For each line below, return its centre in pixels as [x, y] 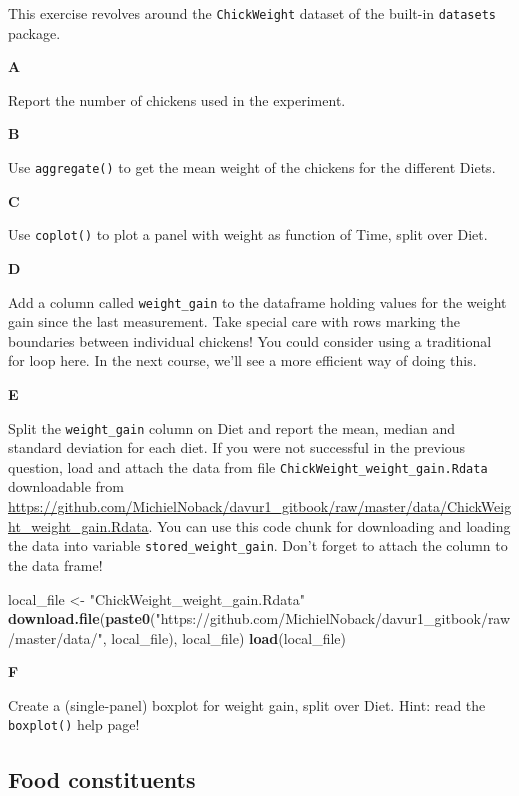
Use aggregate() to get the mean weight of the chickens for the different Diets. [252, 167]
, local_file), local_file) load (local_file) [224, 637]
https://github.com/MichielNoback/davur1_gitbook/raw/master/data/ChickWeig [260, 506]
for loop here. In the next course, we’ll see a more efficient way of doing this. [242, 360]
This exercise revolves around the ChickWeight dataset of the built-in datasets [252, 13]
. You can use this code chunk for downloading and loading [329, 525]
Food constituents [102, 778]
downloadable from [66, 486]
